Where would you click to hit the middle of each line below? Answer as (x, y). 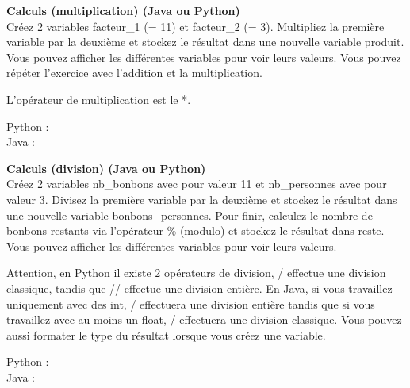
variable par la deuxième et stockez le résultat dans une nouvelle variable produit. (205, 42)
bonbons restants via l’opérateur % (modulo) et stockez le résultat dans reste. (195, 230)
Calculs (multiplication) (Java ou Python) (123, 10)
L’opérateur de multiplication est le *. (99, 99)
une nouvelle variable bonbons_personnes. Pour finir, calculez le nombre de (190, 215)
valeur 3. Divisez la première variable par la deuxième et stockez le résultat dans (202, 199)
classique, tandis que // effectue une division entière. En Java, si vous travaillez (199, 288)
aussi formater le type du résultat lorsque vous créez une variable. (166, 334)
